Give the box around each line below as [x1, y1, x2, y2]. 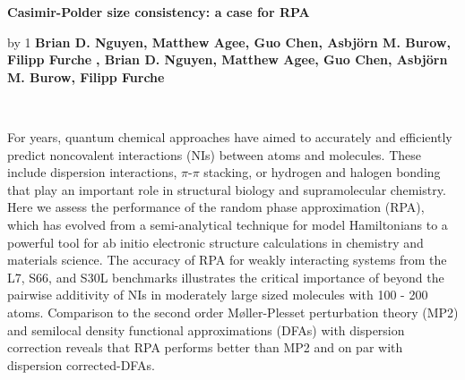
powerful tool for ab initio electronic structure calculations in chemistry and [7, 232, 424, 251]
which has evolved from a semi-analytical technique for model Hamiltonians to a [7, 215, 448, 233]
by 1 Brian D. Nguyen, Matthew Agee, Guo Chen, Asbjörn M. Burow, [7, 32, 451, 51]
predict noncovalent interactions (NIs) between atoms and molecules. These [7, 145, 422, 164]
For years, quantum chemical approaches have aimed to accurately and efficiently [7, 127, 452, 146]
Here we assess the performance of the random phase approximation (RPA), [7, 198, 425, 216]
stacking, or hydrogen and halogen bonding [203, 163, 441, 182]
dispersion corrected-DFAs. [7, 355, 155, 374]
